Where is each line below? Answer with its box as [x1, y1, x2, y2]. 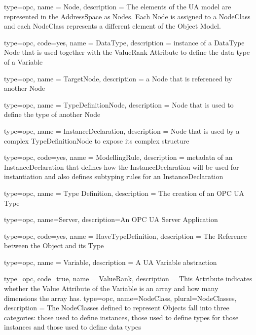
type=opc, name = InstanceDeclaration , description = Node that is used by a [4, 125, 240, 136]
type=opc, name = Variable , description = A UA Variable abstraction [4, 257, 217, 267]
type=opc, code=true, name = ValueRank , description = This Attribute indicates [4, 273, 253, 284]
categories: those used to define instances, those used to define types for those [4, 312, 239, 322]
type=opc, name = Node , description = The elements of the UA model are [4, 1, 231, 11]
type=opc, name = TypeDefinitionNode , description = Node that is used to [4, 99, 234, 110]
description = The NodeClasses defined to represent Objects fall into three [4, 302, 229, 313]
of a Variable [4, 56, 43, 67]
